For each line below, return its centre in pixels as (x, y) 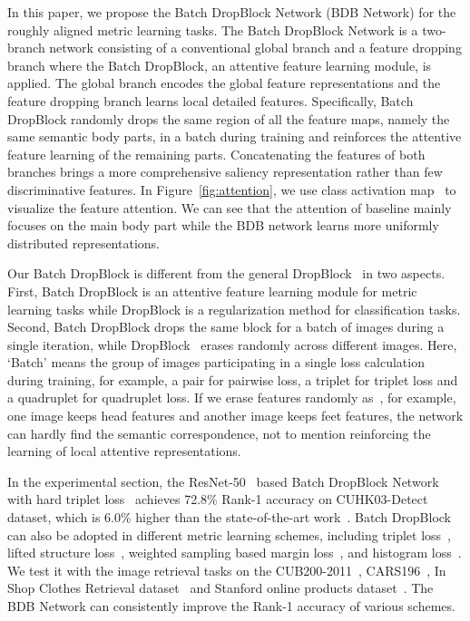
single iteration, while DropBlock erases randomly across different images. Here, (232, 344)
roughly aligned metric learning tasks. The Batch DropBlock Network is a (213, 29)
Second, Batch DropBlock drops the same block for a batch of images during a (226, 327)
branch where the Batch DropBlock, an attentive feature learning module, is (220, 65)
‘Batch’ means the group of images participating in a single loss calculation (216, 362)
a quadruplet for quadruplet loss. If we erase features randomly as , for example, (232, 398)
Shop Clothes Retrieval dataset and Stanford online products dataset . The (220, 588)
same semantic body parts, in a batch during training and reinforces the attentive (235, 136)
